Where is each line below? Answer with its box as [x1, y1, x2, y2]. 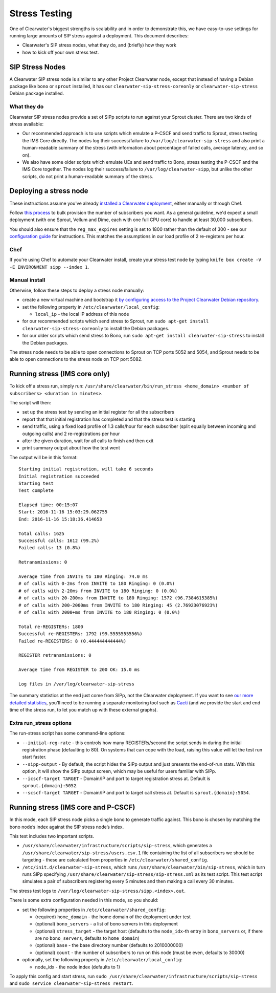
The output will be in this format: [9, 454, 78, 460]
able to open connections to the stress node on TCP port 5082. [9, 356, 143, 362]
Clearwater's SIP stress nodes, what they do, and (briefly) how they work [22, 42, 176, 48]
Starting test [18, 480, 54, 486]
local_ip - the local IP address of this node [35, 311, 129, 317]
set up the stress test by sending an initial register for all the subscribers [22, 409, 175, 415]
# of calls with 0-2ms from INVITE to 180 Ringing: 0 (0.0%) [18, 581, 175, 587]
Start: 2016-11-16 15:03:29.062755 [18, 509, 108, 515]
